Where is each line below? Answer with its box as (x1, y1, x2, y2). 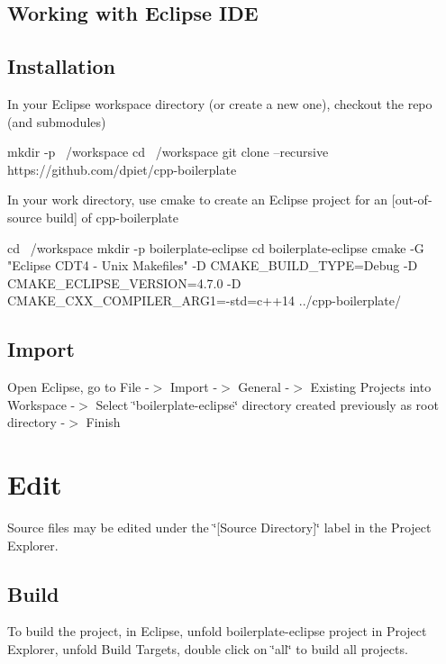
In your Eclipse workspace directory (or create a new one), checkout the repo (7, 94, 432, 113)
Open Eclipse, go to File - (7, 377, 150, 396)
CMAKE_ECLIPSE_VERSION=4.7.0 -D (7, 273, 241, 292)
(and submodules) (7, 112, 106, 131)
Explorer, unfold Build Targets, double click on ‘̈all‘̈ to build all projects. (7, 640, 408, 659)
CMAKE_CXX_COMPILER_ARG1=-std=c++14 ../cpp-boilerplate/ (7, 291, 401, 310)
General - (238, 377, 290, 396)
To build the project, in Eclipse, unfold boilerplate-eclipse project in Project (7, 622, 427, 641)
